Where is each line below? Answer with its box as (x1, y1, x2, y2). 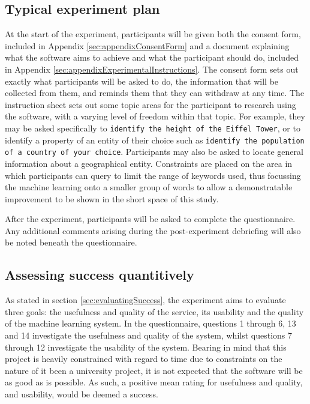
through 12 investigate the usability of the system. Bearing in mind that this (5, 340, 287, 353)
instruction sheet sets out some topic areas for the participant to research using (5, 98, 296, 110)
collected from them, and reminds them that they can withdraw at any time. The (5, 86, 305, 99)
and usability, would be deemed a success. (5, 388, 158, 400)
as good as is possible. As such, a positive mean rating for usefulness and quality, (5, 376, 303, 388)
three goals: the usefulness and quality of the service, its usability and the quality (5, 305, 304, 318)
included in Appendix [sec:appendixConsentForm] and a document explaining (5, 39, 290, 52)
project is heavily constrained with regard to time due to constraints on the (5, 352, 282, 365)
